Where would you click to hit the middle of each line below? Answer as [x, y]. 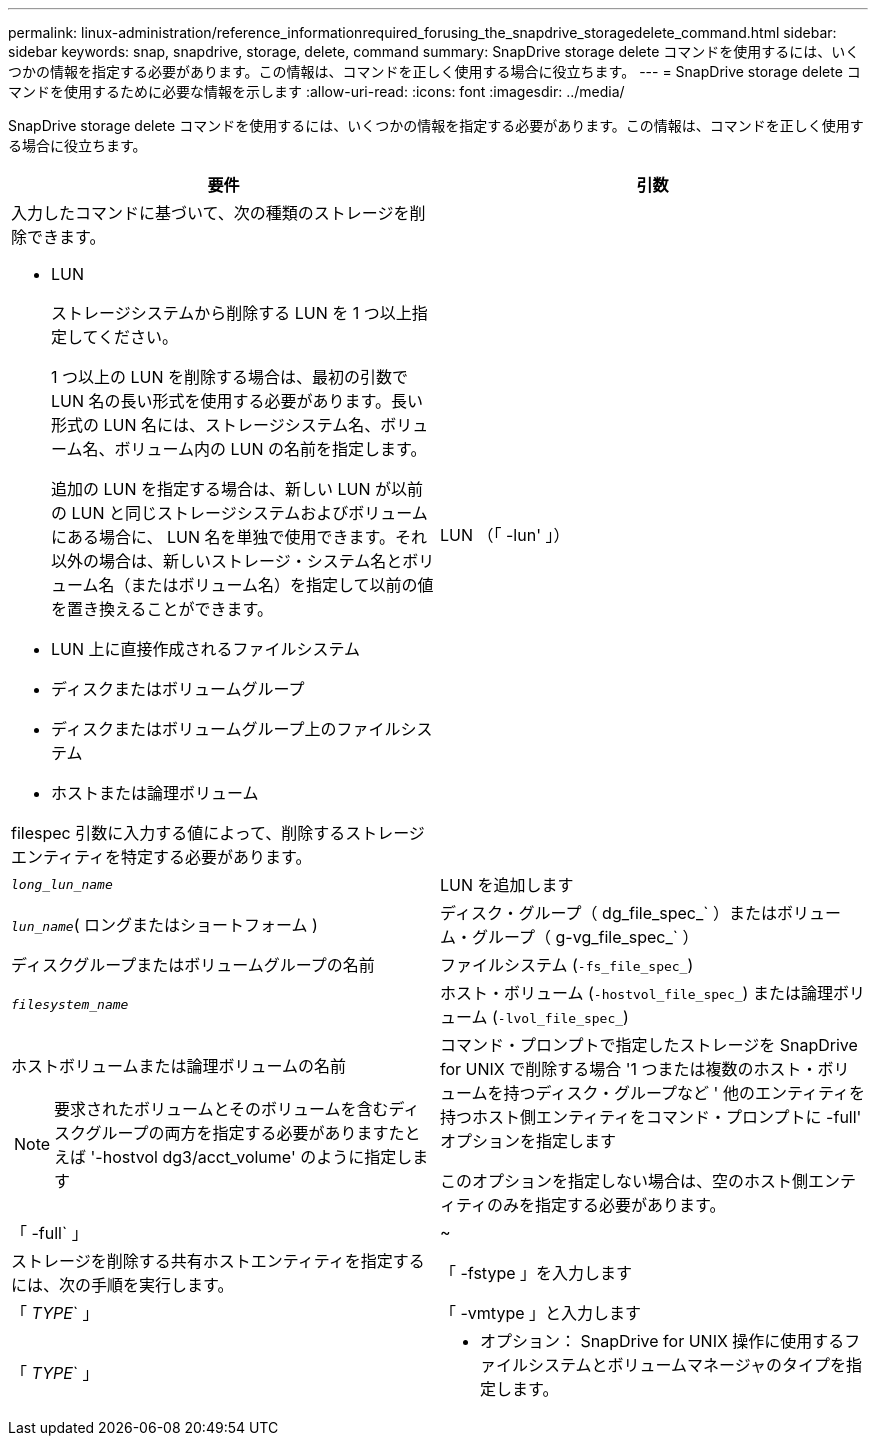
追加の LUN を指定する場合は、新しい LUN [211, 489]
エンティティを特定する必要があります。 [161, 857]
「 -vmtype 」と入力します [541, 1313]
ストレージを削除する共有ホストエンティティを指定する [218, 1261]
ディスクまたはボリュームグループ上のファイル [226, 729]
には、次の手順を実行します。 [122, 1285]
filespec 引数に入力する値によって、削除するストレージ [218, 833]
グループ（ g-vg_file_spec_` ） [585, 937]
